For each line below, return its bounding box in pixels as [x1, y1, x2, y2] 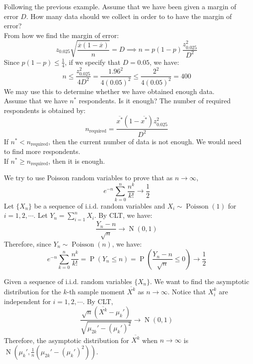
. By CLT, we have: [94, 210, 153, 220]
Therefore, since [4, 239, 51, 249]
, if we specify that [64, 57, 120, 67]
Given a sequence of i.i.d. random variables [4, 276, 132, 286]
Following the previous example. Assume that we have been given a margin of [4, 1, 236, 11]
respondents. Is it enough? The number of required [78, 96, 231, 106]
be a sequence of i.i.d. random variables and [34, 200, 165, 211]
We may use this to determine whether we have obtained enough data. [4, 86, 214, 96]
